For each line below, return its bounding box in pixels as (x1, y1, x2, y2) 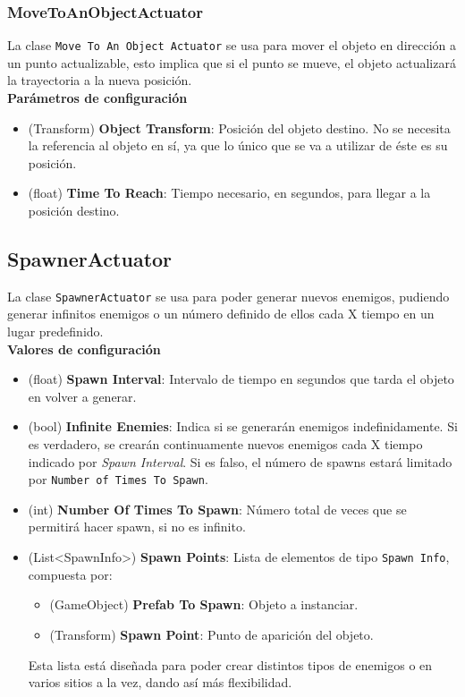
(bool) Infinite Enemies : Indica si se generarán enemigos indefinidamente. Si (28, 417, 458, 436)
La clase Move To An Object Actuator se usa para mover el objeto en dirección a (7, 36, 457, 55)
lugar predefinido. (7, 322, 104, 341)
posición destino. (28, 201, 120, 220)
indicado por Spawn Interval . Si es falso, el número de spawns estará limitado (28, 452, 452, 471)
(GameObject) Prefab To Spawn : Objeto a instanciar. (49, 595, 359, 614)
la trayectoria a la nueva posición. (7, 71, 192, 89)
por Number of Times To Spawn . (28, 470, 208, 489)
